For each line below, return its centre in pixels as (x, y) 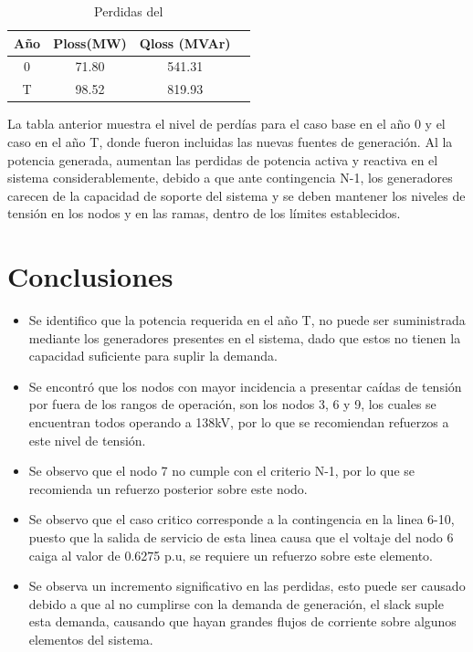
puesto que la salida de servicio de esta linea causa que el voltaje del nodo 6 (241, 537)
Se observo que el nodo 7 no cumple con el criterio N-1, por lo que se (222, 471)
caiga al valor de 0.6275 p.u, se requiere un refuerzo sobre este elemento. (231, 555)
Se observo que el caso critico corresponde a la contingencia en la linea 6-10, (242, 519)
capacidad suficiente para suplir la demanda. (153, 356)
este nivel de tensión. (87, 440)
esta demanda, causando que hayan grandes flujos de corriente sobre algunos (242, 621)
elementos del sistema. (91, 639)
